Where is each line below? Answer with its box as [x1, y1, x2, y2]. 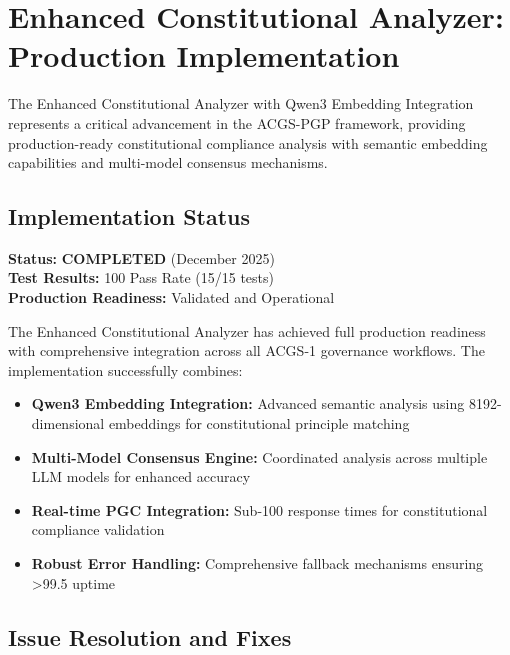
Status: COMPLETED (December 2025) [8, 247, 275, 268]
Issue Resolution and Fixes [8, 621, 292, 652]
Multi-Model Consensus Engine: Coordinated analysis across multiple [31, 446, 488, 467]
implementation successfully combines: [8, 359, 243, 380]
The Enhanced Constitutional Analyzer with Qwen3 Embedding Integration [8, 93, 474, 114]
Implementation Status [8, 201, 251, 232]
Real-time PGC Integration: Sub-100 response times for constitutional [31, 499, 488, 520]
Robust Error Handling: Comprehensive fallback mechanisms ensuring [31, 553, 484, 574]
